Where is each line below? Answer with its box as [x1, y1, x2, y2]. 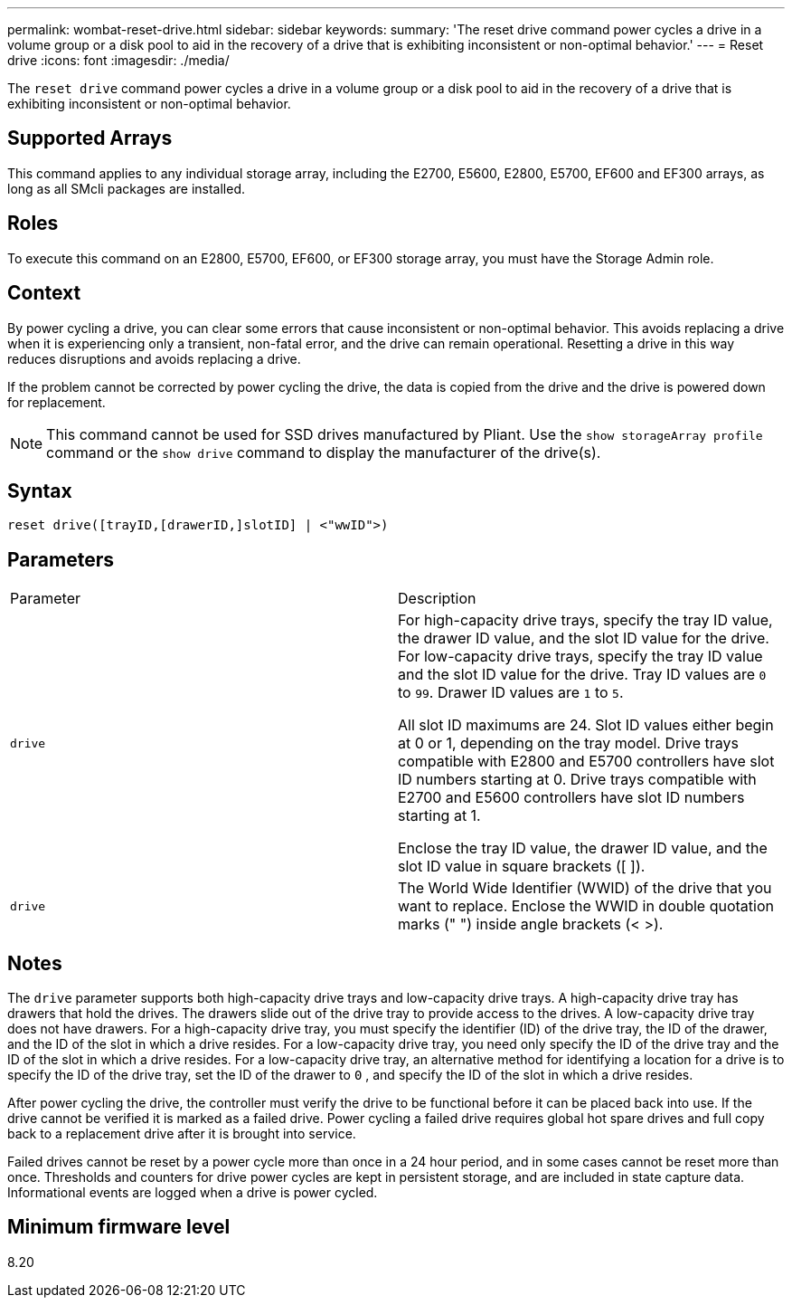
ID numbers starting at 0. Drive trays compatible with [398, 770, 757, 789]
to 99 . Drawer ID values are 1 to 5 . [398, 683, 624, 702]
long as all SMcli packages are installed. [7, 180, 245, 196]
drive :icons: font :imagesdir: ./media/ [7, 52, 230, 68]
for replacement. [7, 394, 106, 410]
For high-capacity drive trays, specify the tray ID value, [398, 611, 773, 630]
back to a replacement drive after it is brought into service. [7, 1126, 356, 1142]
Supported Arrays [7, 127, 173, 150]
